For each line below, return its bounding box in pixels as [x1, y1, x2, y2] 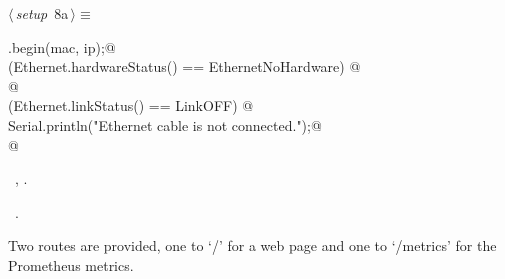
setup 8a [15, 3, 69, 23]
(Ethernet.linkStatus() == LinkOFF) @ [8, 95, 254, 116]
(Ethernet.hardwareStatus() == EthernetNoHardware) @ [8, 56, 361, 77]
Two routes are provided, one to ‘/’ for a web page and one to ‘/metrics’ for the [8, 235, 497, 256]
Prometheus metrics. [8, 254, 134, 275]
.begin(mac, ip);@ [8, 36, 116, 57]
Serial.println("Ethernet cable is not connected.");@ [8, 114, 322, 135]
